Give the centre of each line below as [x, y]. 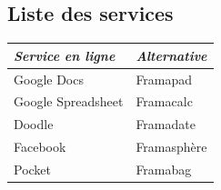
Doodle [34, 124]
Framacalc [164, 101]
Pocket [33, 169]
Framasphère [171, 147]
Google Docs [49, 79]
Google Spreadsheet [69, 101]
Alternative [171, 55]
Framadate [166, 124]
